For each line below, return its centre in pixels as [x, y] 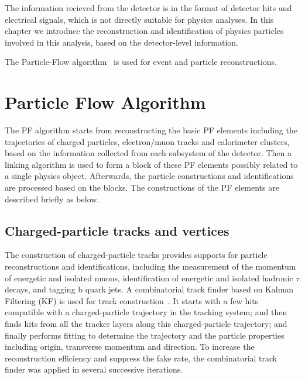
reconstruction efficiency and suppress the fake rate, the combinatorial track [141, 358]
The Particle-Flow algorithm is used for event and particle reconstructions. [141, 62]
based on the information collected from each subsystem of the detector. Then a [148, 153]
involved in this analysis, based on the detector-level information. [122, 42]
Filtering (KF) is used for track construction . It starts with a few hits [132, 300]
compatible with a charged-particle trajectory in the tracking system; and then [146, 312]
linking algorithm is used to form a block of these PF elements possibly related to [151, 164]
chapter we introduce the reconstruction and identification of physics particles [144, 31]
